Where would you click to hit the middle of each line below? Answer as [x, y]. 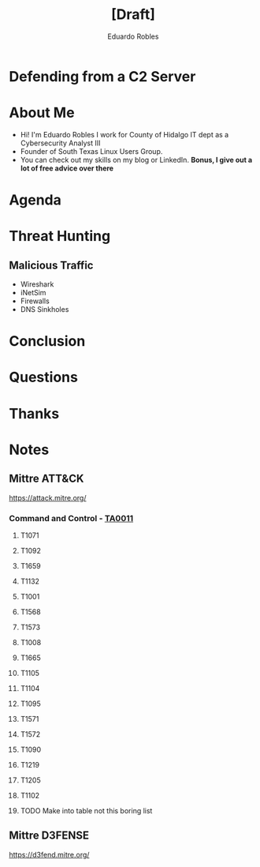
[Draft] [133, 15]
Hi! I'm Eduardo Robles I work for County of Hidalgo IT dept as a [124, 134]
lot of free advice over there [67, 168]
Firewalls [35, 301]
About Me [42, 113]
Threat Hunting [60, 236]
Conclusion [47, 342]
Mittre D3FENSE [49, 836]
